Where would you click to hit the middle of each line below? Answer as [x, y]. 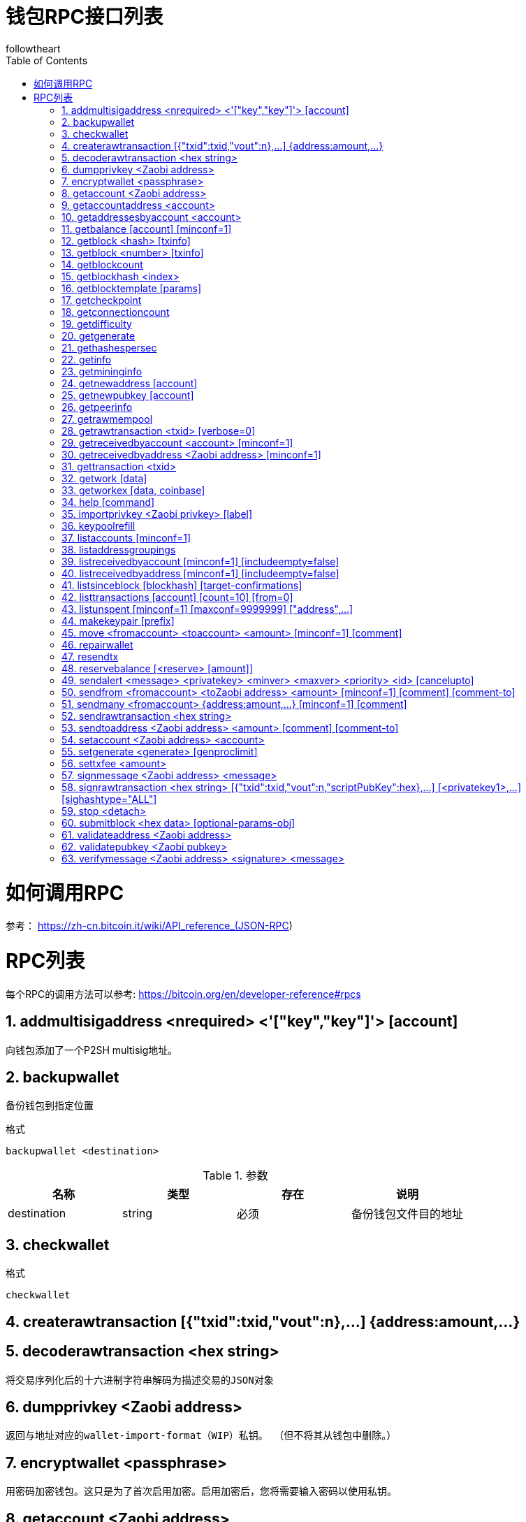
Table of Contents [47, 60]
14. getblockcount [102, 264]
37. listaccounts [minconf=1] [126, 537]
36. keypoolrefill [98, 526]
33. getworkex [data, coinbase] [133, 490]
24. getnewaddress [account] [130, 383]
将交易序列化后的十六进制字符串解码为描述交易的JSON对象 [140, 1380]
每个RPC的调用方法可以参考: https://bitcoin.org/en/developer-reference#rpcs [183, 994]
